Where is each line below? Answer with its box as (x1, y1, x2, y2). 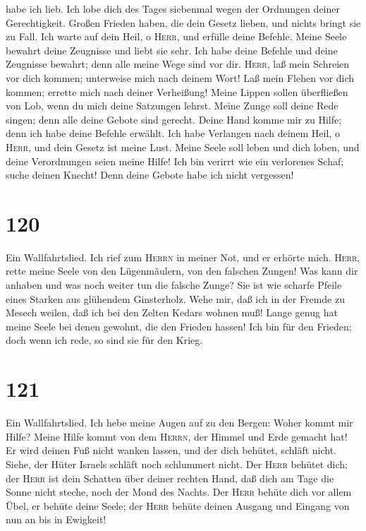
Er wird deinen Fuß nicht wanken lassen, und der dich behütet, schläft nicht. (6, 443, 336, 458)
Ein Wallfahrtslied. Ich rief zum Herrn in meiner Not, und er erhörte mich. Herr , (6, 249, 360, 264)
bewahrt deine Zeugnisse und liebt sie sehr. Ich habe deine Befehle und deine (6, 42, 338, 57)
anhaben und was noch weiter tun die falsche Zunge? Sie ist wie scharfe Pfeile (6, 278, 342, 292)
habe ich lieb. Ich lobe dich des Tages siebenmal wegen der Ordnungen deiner (6, 1, 340, 16)
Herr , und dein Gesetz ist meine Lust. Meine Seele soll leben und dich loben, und (6, 139, 360, 154)
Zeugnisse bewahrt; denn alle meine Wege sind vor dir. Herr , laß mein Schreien (6, 56, 350, 71)
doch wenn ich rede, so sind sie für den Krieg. (6, 333, 203, 347)
